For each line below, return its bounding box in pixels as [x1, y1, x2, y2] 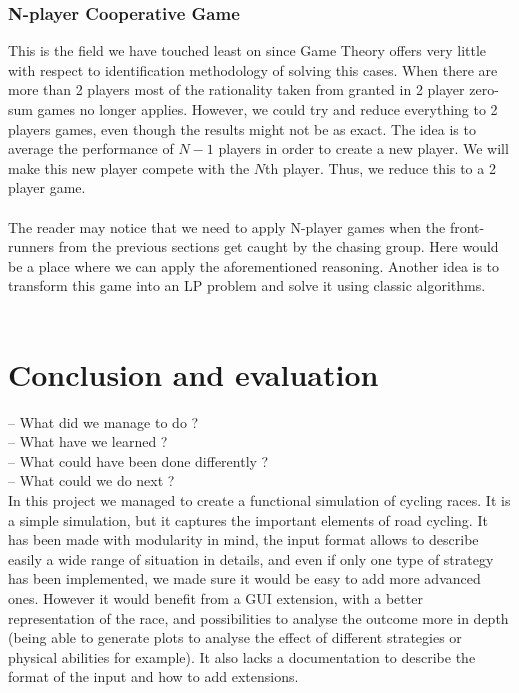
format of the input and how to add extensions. [8, 666, 299, 687]
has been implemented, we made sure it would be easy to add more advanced [8, 568, 481, 589]
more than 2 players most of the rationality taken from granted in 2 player [8, 79, 465, 100]
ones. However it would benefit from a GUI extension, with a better [8, 588, 423, 608]
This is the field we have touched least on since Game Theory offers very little [8, 40, 487, 61]
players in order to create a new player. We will [218, 138, 509, 159]
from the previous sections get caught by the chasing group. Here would [58, 236, 499, 257]
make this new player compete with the [8, 157, 250, 178]
